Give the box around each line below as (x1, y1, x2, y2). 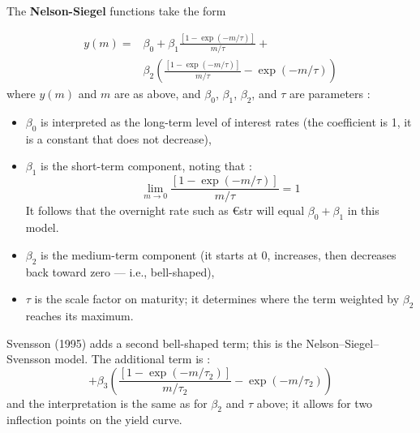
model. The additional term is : (54, 350, 211, 367)
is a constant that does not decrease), (25, 130, 212, 147)
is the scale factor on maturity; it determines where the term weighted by (34, 290, 400, 307)
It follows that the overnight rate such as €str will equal (25, 202, 305, 219)
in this (347, 202, 379, 219)
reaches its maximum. (25, 307, 134, 324)
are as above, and (114, 85, 201, 102)
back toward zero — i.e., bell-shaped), (25, 263, 215, 280)
